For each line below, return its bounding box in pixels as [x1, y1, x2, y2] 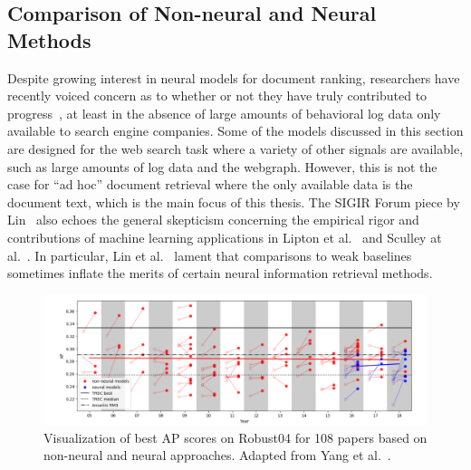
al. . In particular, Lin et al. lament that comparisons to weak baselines [7, 245, 412, 264]
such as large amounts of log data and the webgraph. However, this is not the [7, 157, 437, 176]
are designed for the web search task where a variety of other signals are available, [7, 139, 464, 158]
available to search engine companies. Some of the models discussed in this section [7, 121, 464, 140]
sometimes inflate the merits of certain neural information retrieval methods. [7, 264, 433, 283]
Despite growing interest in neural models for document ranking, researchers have [7, 68, 460, 87]
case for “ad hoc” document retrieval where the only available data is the [7, 175, 413, 194]
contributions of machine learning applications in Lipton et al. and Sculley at [7, 227, 442, 246]
